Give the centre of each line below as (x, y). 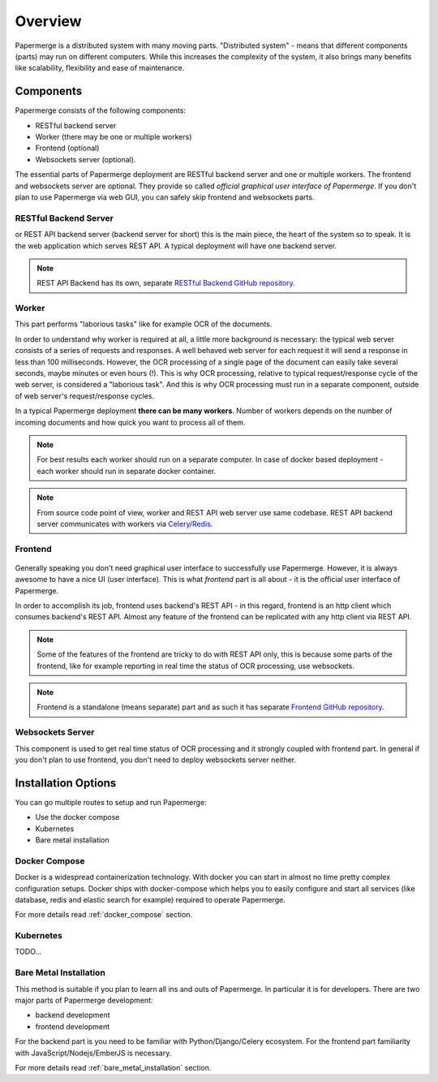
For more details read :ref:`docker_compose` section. (104, 915)
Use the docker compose (77, 817)
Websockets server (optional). (86, 159)
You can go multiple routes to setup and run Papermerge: (111, 802)
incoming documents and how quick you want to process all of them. (130, 422)
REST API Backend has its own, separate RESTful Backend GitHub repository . (166, 283)
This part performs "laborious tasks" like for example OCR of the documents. (144, 324)
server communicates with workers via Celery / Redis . (125, 524)
